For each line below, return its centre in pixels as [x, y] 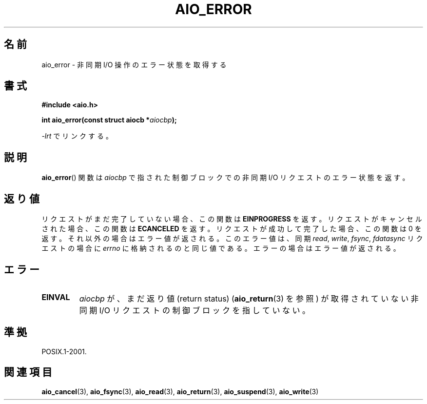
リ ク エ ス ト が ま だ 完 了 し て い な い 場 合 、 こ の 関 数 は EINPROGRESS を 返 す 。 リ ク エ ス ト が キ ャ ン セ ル [232, 219]
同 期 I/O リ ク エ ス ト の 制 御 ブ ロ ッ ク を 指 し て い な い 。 [195, 310]
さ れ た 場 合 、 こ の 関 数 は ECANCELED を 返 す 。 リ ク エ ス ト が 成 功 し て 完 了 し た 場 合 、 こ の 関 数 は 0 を [232, 229]
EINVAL [56, 297]
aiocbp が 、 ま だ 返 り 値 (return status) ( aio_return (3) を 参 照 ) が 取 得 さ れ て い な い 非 [249, 298]
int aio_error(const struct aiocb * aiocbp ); [109, 120]
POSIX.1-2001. [64, 351]
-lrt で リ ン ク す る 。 [77, 136]
